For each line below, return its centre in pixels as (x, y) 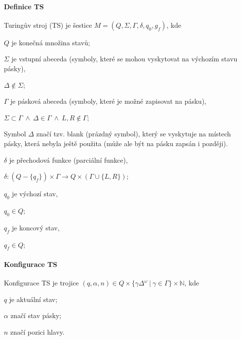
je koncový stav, (36, 227)
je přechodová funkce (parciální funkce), (68, 160)
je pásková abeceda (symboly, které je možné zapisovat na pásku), (108, 101)
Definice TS (24, 6)
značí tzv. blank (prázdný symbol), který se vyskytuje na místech (134, 134)
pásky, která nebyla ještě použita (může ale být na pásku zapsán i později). (116, 143)
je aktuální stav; (33, 299)
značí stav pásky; (36, 315)
